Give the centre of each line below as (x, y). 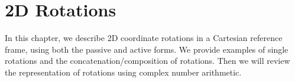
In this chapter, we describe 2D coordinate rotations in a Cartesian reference (144, 38)
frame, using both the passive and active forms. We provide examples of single (147, 49)
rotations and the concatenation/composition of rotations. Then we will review (147, 61)
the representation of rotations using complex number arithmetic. (123, 72)
